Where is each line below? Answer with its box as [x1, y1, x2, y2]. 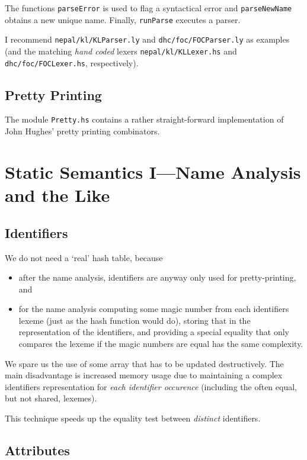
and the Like [5, 183, 110, 207]
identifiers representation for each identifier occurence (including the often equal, [5, 380, 297, 393]
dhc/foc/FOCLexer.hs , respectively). [5, 56, 139, 69]
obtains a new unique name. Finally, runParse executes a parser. [5, 13, 241, 25]
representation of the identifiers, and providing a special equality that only [18, 326, 290, 338]
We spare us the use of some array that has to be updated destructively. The [5, 357, 284, 369]
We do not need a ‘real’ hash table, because [5, 251, 163, 263]
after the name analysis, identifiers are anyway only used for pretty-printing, [18, 271, 296, 284]
